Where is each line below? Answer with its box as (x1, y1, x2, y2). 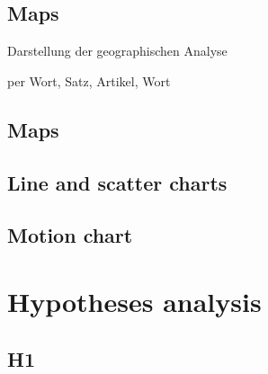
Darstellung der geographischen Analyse (7, 41, 228, 60)
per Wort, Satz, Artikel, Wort (7, 71, 171, 90)
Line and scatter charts (7, 168, 228, 196)
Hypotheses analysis (7, 282, 262, 319)
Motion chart (7, 221, 133, 249)
